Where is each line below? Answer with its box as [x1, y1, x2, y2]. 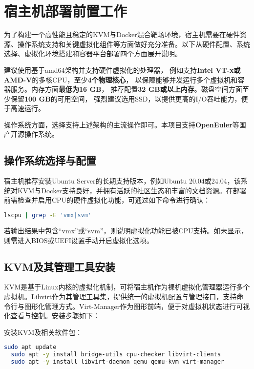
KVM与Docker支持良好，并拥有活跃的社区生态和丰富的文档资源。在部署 [17, 185, 247, 195]
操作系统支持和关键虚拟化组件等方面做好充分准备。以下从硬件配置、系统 [17, 39, 250, 49]
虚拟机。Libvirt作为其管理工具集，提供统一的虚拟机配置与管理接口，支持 [4, 291, 237, 301]
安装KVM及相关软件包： [4, 327, 83, 337]
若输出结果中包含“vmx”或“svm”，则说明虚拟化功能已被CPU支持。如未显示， [4, 225, 248, 235]
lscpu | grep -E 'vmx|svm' [4, 212, 92, 219]
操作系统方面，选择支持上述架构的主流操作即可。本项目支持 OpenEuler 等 [4, 119, 239, 129]
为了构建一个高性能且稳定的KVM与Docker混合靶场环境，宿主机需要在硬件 [4, 29, 240, 40]
